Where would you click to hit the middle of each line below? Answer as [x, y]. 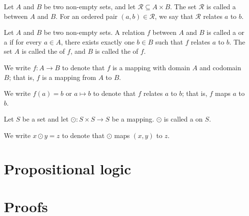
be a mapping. [133, 119]
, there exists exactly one [98, 41]
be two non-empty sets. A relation [94, 32]
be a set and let [45, 119]
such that [169, 41]
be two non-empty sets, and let [90, 6]
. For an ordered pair [87, 16]
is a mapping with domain [151, 67]
